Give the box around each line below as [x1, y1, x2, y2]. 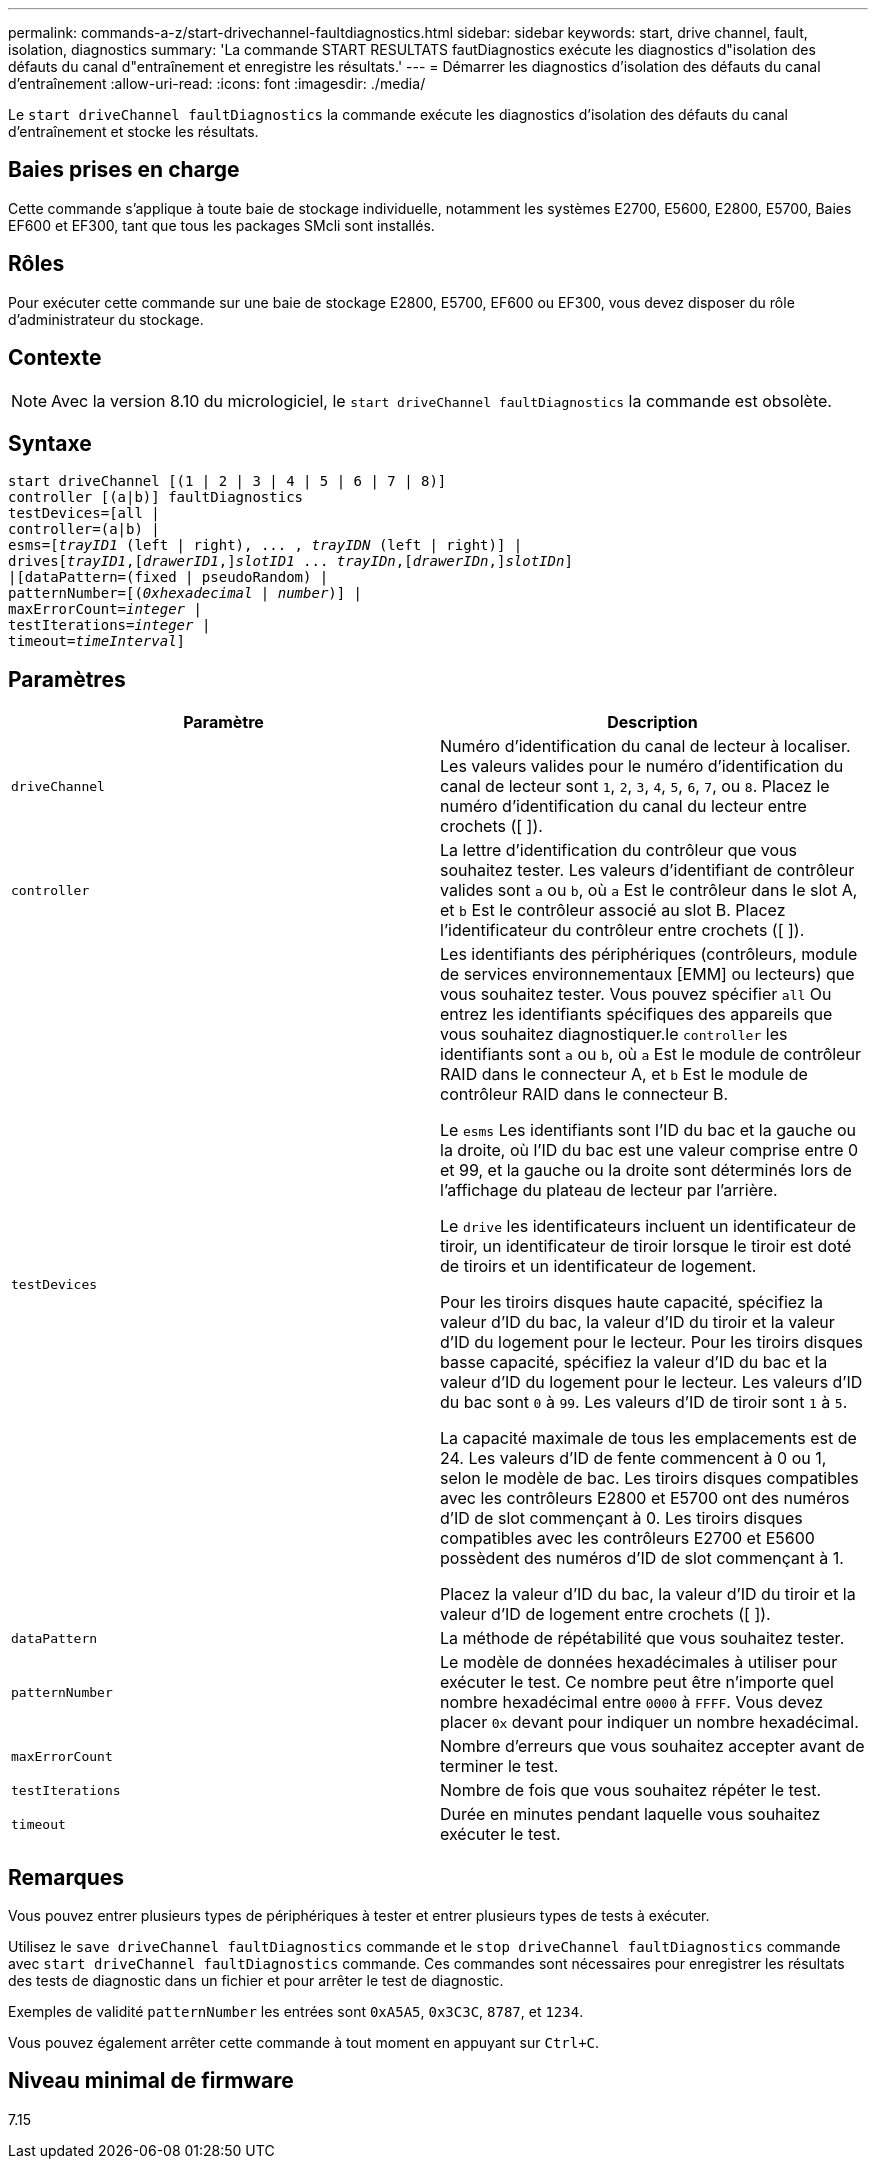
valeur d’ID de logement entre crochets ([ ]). [440, 1604, 771, 1625]
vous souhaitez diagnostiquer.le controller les [440, 1024, 788, 1045]
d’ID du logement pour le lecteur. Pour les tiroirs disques [440, 1332, 863, 1353]
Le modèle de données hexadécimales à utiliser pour [440, 1652, 838, 1673]
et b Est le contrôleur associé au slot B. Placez [440, 900, 786, 921]
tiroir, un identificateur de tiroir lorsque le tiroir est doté [440, 1236, 852, 1257]
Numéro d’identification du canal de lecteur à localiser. [440, 736, 851, 757]
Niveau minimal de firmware [8, 2068, 294, 2094]
